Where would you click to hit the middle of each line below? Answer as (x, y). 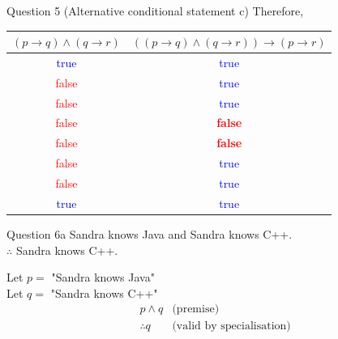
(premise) (196, 309)
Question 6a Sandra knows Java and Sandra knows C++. (150, 233)
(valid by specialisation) (231, 326)
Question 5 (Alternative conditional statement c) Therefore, (155, 11)
